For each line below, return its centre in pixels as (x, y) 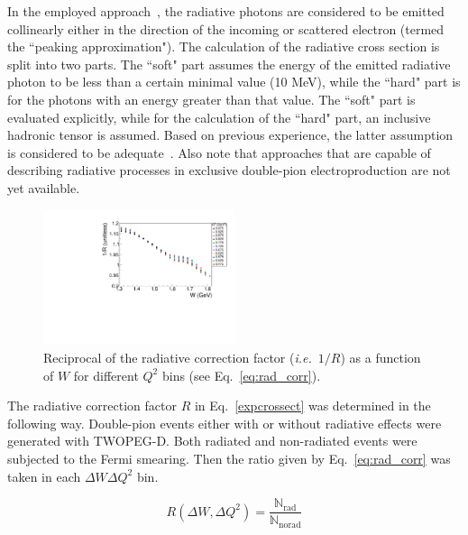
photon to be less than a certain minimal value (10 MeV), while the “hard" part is (234, 82)
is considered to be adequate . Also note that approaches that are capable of (219, 152)
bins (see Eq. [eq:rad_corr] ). (241, 375)
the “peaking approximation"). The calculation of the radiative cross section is (224, 46)
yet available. (44, 187)
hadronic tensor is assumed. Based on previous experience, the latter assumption (230, 135)
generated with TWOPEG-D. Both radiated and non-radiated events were (212, 441)
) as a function (381, 357)
